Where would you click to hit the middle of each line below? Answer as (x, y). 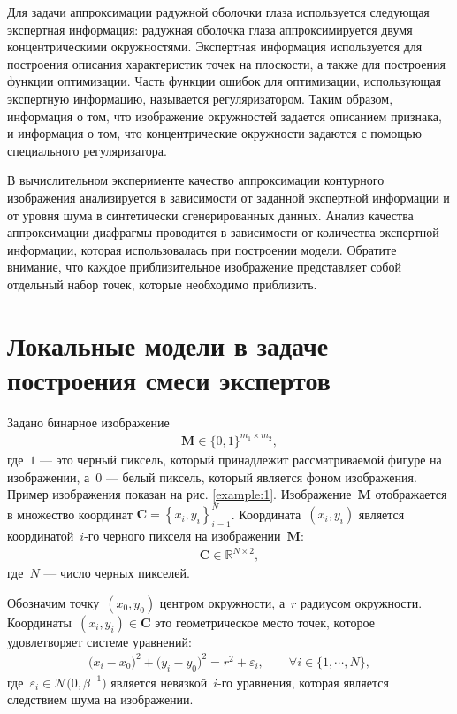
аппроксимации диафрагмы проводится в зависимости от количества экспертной (223, 232)
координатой (41, 536)
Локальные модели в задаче (168, 345)
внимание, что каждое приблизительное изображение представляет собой (204, 267)
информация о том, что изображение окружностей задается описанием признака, (225, 115)
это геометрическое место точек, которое (265, 622)
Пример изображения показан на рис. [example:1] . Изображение (179, 494)
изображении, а (49, 476)
